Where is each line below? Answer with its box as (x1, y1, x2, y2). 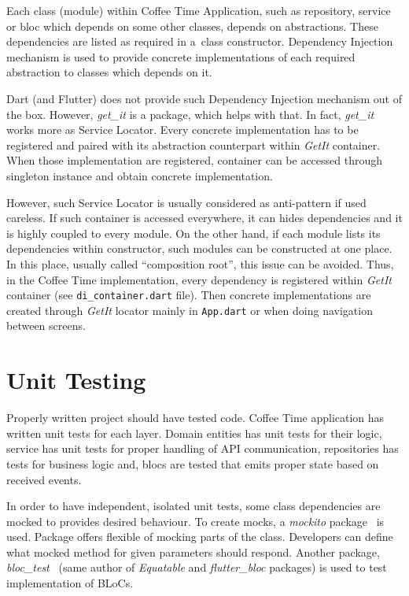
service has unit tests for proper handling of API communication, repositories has (6, 440, 399, 457)
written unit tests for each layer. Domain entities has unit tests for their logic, (6, 424, 382, 441)
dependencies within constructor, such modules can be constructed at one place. (6, 240, 392, 257)
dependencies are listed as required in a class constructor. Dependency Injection (6, 33, 393, 50)
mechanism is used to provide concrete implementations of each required (6, 48, 356, 65)
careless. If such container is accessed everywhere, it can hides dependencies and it (6, 209, 403, 226)
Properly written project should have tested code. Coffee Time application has (6, 409, 385, 426)
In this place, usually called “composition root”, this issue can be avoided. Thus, (6, 255, 394, 272)
